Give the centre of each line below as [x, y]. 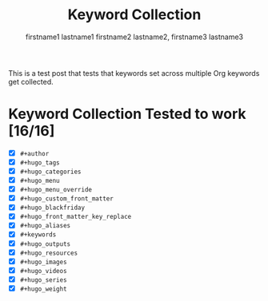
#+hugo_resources [49, 253]
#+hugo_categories [50, 172]
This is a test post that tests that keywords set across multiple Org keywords [134, 73]
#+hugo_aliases [45, 226]
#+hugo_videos [43, 271]
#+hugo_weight [43, 289]
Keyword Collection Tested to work [127, 114]
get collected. [31, 81]
